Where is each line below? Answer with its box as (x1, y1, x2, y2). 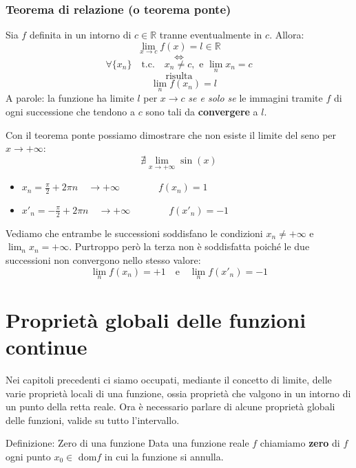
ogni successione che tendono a (6, 104, 136, 119)
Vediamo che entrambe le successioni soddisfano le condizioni (6, 225, 263, 240)
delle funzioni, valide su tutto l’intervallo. (6, 412, 180, 427)
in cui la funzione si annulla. (104, 449, 224, 463)
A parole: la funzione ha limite (6, 91, 134, 105)
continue (6, 333, 87, 361)
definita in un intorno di (29, 27, 132, 42)
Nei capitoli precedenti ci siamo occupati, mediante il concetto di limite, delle (6, 372, 332, 387)
